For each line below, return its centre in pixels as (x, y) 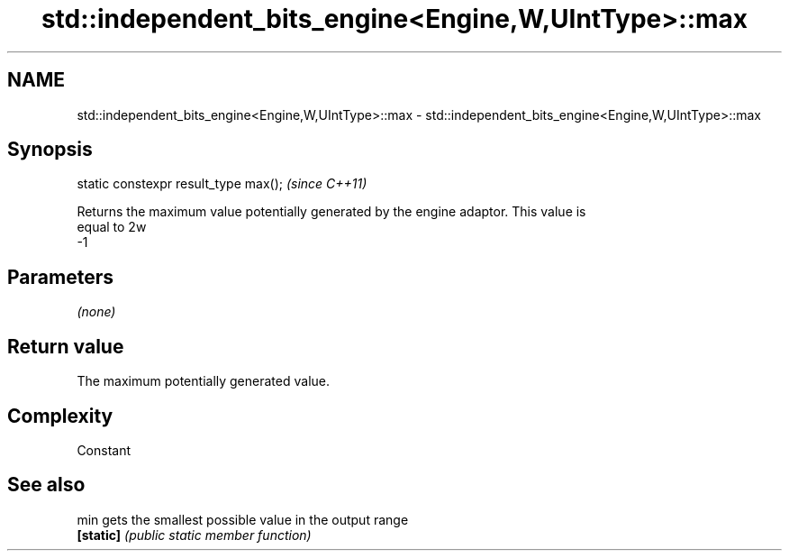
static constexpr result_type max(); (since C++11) (222, 184)
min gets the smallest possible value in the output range (243, 519)
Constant (104, 450)
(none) (96, 312)
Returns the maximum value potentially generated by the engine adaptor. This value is (331, 212)
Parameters (60, 277)
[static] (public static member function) (194, 535)
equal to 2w (112, 227)
